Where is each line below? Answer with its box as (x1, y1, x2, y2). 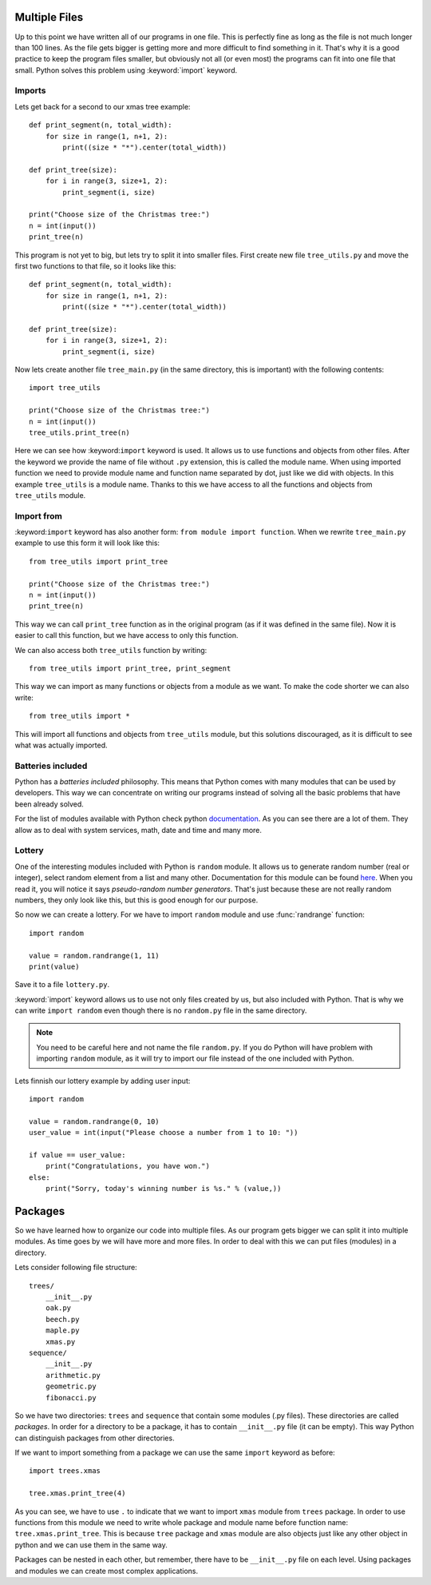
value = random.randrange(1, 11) (29, 951, 160, 960)
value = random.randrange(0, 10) (29, 1117, 160, 1126)
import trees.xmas (29, 1467, 101, 1475)
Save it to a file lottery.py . (14, 980, 110, 990)
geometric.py (45, 1382, 97, 1391)
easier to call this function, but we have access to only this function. (14, 631, 239, 640)
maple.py (45, 1326, 80, 1335)
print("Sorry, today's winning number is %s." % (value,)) (45, 1184, 282, 1193)
